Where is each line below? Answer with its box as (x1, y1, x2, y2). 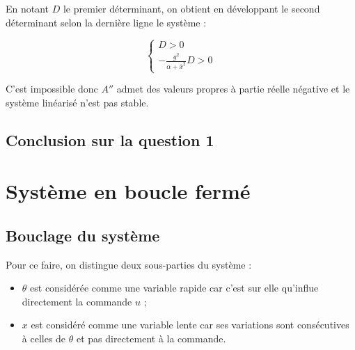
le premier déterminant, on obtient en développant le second (63, 1, 320, 15)
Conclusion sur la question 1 (6, 129, 214, 150)
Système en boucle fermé (6, 177, 251, 205)
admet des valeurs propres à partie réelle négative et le (116, 81, 350, 96)
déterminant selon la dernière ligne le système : (6, 15, 207, 29)
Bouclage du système (6, 224, 160, 246)
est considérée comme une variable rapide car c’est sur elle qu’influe (30, 280, 319, 295)
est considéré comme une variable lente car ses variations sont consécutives (31, 317, 349, 332)
